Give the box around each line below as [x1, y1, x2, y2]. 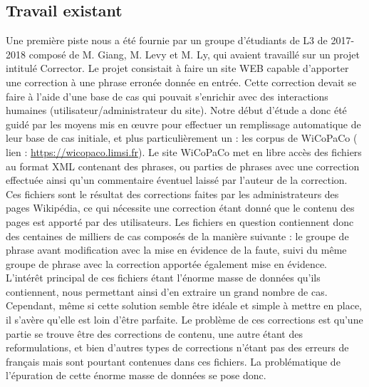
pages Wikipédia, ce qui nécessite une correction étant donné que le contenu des [6, 200, 355, 215]
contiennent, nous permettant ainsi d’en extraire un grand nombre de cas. [6, 284, 328, 299]
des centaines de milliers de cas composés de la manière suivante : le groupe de [6, 228, 349, 243]
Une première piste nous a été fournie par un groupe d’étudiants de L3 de [6, 33, 328, 48]
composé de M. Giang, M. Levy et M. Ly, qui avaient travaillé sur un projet [28, 46, 360, 61]
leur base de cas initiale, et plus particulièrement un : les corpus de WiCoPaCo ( [6, 130, 358, 145]
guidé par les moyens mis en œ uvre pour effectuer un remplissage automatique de [6, 116, 361, 131]
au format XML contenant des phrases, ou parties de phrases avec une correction [6, 158, 360, 173]
